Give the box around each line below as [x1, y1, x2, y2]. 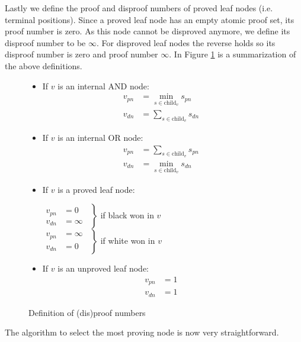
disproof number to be [5, 36, 86, 49]
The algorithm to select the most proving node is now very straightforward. [5, 326, 279, 338]
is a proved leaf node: [57, 183, 135, 195]
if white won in [100, 234, 155, 247]
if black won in [100, 209, 154, 221]
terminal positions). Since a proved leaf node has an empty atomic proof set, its [5, 13, 294, 25]
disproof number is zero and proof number [5, 48, 158, 60]
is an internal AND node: [57, 79, 149, 92]
